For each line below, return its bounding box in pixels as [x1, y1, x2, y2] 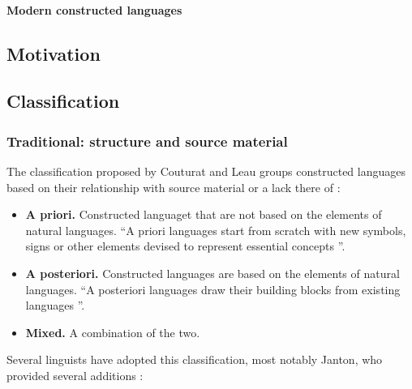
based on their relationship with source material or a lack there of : [6, 178, 341, 195]
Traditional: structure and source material [6, 130, 288, 151]
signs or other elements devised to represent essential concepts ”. [25, 237, 345, 254]
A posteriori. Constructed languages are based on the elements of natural [25, 264, 400, 281]
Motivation [6, 41, 101, 66]
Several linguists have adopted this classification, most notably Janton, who [6, 351, 383, 368]
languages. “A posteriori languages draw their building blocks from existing [25, 280, 401, 297]
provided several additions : [6, 366, 144, 383]
